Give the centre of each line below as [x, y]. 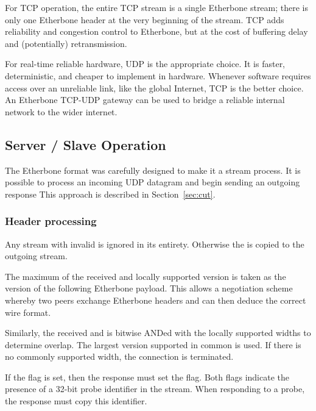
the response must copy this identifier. [76, 401]
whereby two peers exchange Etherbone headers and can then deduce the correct [156, 300]
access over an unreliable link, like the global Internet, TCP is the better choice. [154, 88]
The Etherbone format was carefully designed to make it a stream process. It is [153, 170]
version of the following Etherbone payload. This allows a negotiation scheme [149, 288]
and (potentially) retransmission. [66, 43]
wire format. [28, 312]
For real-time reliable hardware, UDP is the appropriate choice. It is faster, [145, 64]
